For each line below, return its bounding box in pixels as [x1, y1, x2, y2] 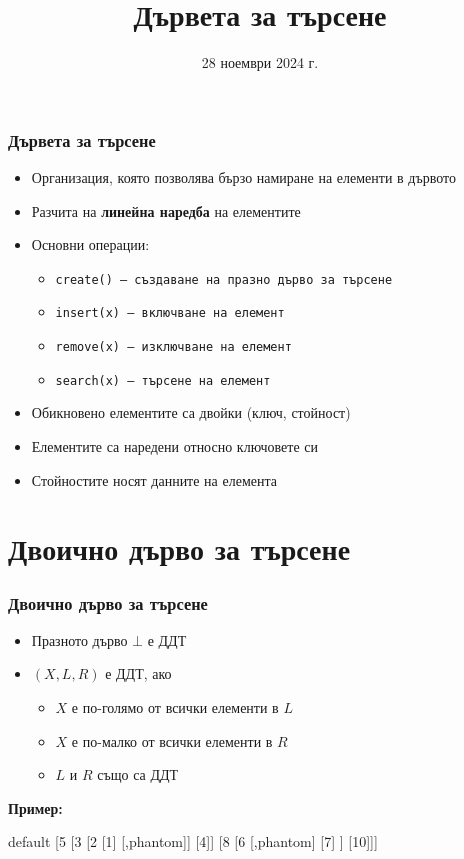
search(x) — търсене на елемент [55, 373, 271, 388]
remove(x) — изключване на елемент [55, 340, 292, 355]
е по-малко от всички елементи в [71, 730, 273, 751]
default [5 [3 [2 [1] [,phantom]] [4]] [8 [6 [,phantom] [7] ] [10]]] [8, 831, 378, 852]
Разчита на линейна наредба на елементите [31, 200, 301, 221]
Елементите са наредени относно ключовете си [31, 436, 319, 457]
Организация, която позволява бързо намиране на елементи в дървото [31, 167, 456, 188]
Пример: [8, 797, 63, 818]
